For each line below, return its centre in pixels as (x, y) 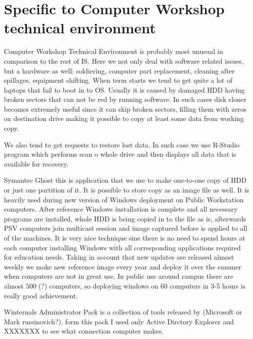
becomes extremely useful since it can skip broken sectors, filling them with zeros (125, 109)
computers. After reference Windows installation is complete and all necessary (121, 209)
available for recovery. (36, 163)
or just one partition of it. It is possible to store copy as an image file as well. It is (127, 190)
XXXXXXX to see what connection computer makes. (84, 331)
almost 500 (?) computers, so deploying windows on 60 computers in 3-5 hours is (125, 285)
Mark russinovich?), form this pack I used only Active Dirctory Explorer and (119, 321)
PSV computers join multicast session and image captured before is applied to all (126, 228)
